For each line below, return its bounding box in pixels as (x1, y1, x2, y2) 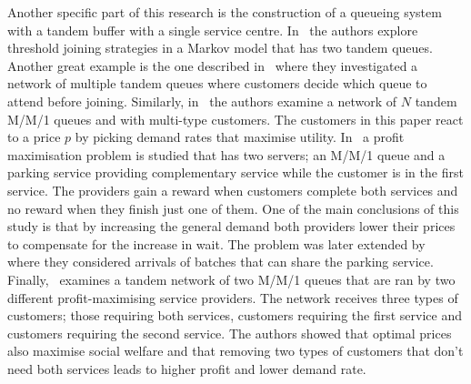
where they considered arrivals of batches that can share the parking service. (7, 252, 434, 271)
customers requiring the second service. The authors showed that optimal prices (7, 323, 452, 342)
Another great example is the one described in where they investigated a (7, 56, 418, 75)
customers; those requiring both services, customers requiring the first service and (7, 306, 462, 325)
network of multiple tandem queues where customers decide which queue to (7, 74, 427, 93)
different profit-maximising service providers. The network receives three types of (7, 288, 458, 307)
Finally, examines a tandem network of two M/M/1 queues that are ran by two (7, 269, 456, 288)
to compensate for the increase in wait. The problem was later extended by (7, 234, 426, 253)
